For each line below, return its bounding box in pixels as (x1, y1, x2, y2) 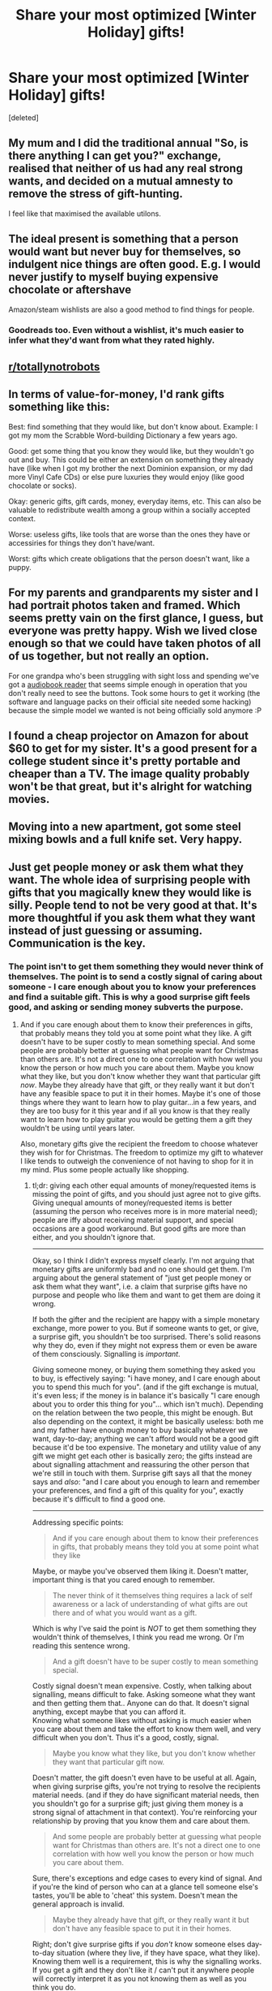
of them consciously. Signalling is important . (32, 1349, 181, 1358)
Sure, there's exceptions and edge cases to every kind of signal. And (32, 1873, 262, 1883)
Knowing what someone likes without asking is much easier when (32, 1715, 252, 1725)
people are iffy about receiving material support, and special (32, 1215, 234, 1224)
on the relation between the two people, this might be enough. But (32, 1407, 253, 1418)
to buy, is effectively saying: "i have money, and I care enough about (32, 1373, 261, 1383)
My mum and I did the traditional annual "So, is (8, 136, 249, 150)
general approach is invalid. (32, 1898, 125, 1909)
